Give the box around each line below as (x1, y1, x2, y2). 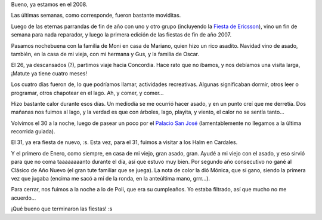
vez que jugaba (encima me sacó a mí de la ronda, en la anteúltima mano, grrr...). (11, 175, 210, 182)
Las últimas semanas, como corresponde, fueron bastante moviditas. (11, 12, 181, 19)
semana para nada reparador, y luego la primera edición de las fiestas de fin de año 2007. (11, 31, 232, 38)
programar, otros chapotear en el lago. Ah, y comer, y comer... (11, 89, 164, 96)
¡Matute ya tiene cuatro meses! (11, 69, 88, 77)
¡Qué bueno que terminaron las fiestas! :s (11, 205, 113, 212)
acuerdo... (11, 194, 36, 201)
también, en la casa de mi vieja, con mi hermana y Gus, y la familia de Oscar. (11, 50, 200, 57)
